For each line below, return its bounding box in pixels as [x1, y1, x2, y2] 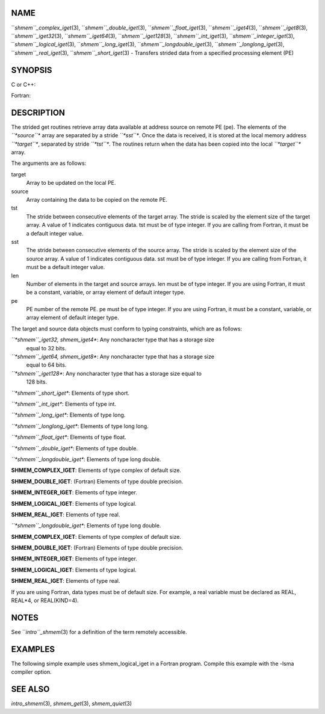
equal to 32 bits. [26, 344, 66, 352]
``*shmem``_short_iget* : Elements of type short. [11, 389, 129, 397]
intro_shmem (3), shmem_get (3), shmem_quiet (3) [11, 700, 132, 707]
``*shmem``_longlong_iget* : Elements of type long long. [11, 422, 149, 430]
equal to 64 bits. [26, 361, 67, 368]
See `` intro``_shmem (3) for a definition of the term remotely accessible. [11, 628, 187, 635]
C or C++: [11, 81, 36, 88]
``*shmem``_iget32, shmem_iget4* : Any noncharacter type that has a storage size [11, 336, 215, 343]
